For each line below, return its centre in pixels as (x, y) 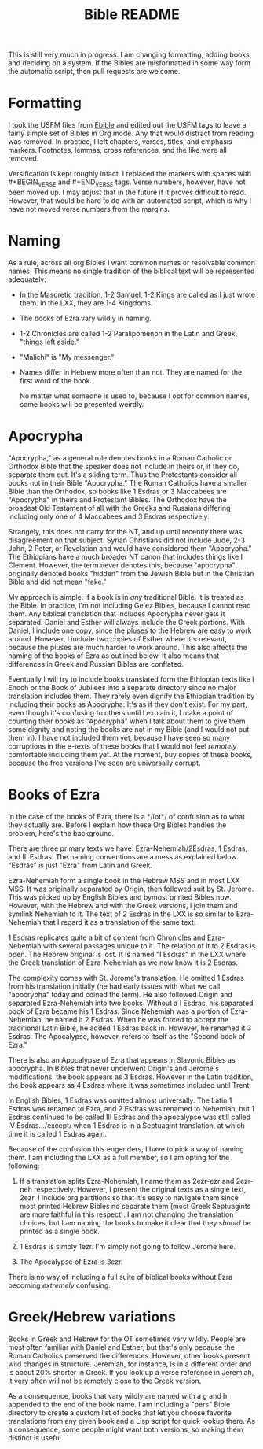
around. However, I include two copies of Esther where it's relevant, (118, 638)
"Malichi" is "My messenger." (67, 357)
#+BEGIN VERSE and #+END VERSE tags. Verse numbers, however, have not (127, 183)
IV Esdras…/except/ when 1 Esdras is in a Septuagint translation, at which (126, 1125)
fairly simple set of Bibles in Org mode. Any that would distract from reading (131, 133)
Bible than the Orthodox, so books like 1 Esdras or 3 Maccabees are (117, 491)
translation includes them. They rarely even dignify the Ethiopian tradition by (131, 696)
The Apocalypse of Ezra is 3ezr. (71, 1262)
